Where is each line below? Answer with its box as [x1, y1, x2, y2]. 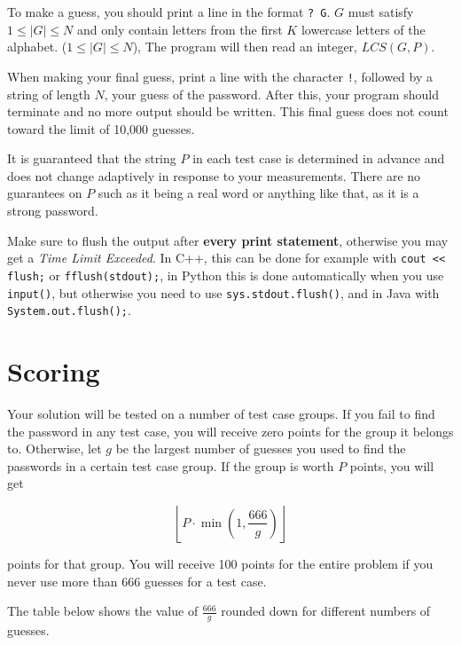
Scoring [7, 353, 100, 389]
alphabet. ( [7, 37, 67, 56]
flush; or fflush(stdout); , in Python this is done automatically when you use [7, 265, 444, 284]
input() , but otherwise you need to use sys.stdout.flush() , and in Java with [7, 283, 440, 302]
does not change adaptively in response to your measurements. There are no [7, 166, 421, 185]
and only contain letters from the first [77, 20, 283, 38]
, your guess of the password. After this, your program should [104, 84, 439, 103]
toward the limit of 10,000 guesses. [7, 119, 195, 138]
